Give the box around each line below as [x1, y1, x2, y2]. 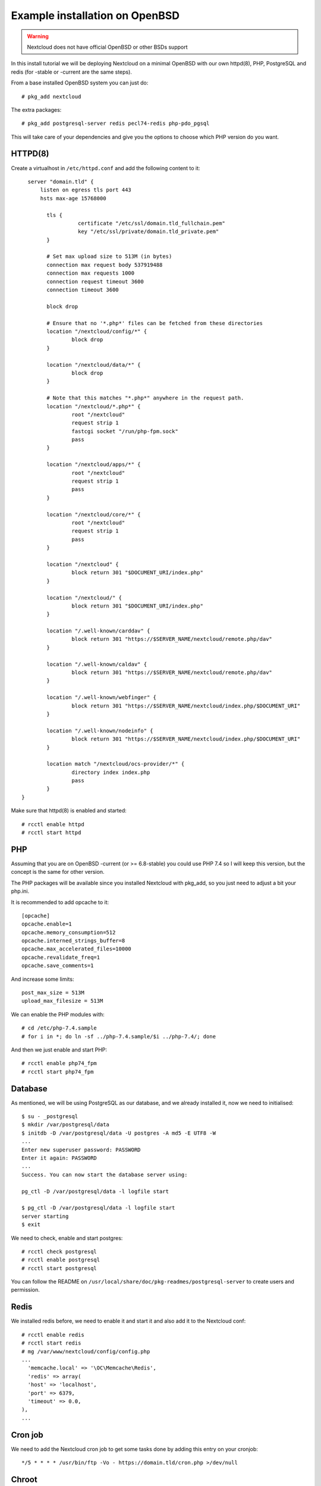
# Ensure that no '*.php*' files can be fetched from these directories [46, 320, 263, 326]
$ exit [21, 1221, 41, 1228]
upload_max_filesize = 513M [21, 997, 103, 1005]
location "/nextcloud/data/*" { [46, 361, 141, 368]
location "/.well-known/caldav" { [46, 660, 147, 668]
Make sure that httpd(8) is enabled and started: [11, 807, 127, 814]
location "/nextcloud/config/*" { [46, 328, 147, 335]
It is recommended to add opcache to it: [11, 898, 109, 906]
